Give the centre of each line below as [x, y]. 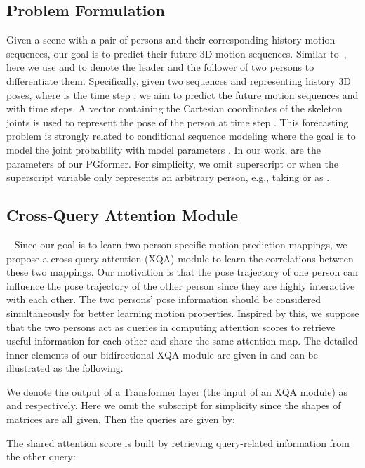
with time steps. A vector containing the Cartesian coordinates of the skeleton [174, 108]
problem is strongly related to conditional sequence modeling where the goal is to [181, 136]
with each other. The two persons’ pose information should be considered [164, 299]
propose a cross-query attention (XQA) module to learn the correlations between [180, 258]
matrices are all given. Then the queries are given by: [121, 419]
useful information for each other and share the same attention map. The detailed [182, 341]
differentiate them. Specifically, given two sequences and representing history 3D [179, 80]
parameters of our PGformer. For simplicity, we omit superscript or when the [172, 163]
